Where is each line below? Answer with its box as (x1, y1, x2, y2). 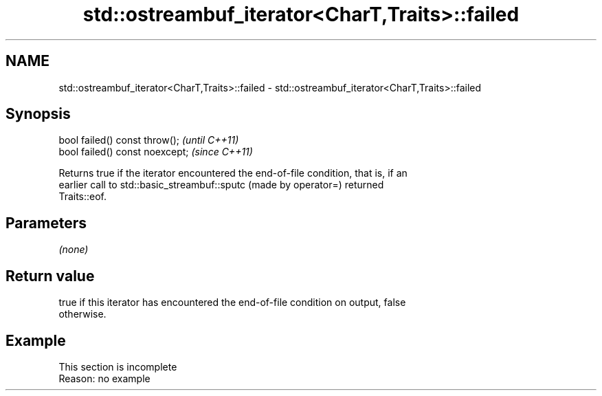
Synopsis (5, 105, 71, 123)
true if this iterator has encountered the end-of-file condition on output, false (58, 296, 406, 309)
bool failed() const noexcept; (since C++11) (58, 146, 253, 158)
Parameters (5, 214, 87, 232)
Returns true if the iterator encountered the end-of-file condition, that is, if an (58, 167, 408, 179)
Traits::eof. (58, 190, 107, 203)
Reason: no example (58, 372, 150, 384)
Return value (5, 267, 95, 285)
